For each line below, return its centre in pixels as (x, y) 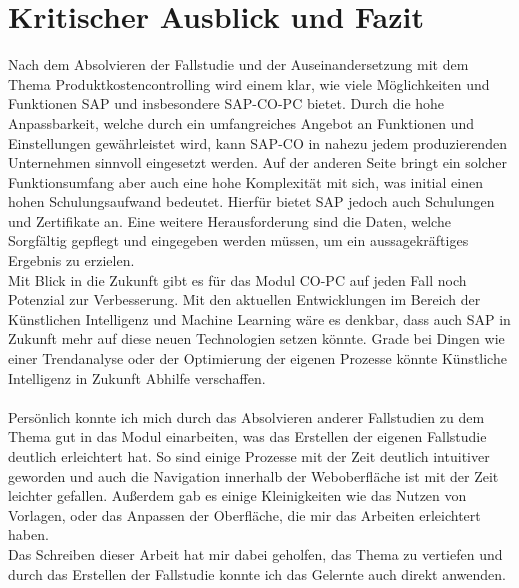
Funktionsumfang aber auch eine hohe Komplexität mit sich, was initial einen (245, 181)
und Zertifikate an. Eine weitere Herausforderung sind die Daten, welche (229, 220)
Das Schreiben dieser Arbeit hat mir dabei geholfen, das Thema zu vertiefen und (255, 553)
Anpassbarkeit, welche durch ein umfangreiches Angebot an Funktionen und (241, 122)
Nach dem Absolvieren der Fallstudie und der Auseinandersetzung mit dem (238, 64)
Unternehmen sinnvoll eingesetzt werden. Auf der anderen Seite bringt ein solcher (258, 162)
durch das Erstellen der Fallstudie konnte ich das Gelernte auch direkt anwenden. (257, 573)
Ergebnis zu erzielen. (71, 260)
